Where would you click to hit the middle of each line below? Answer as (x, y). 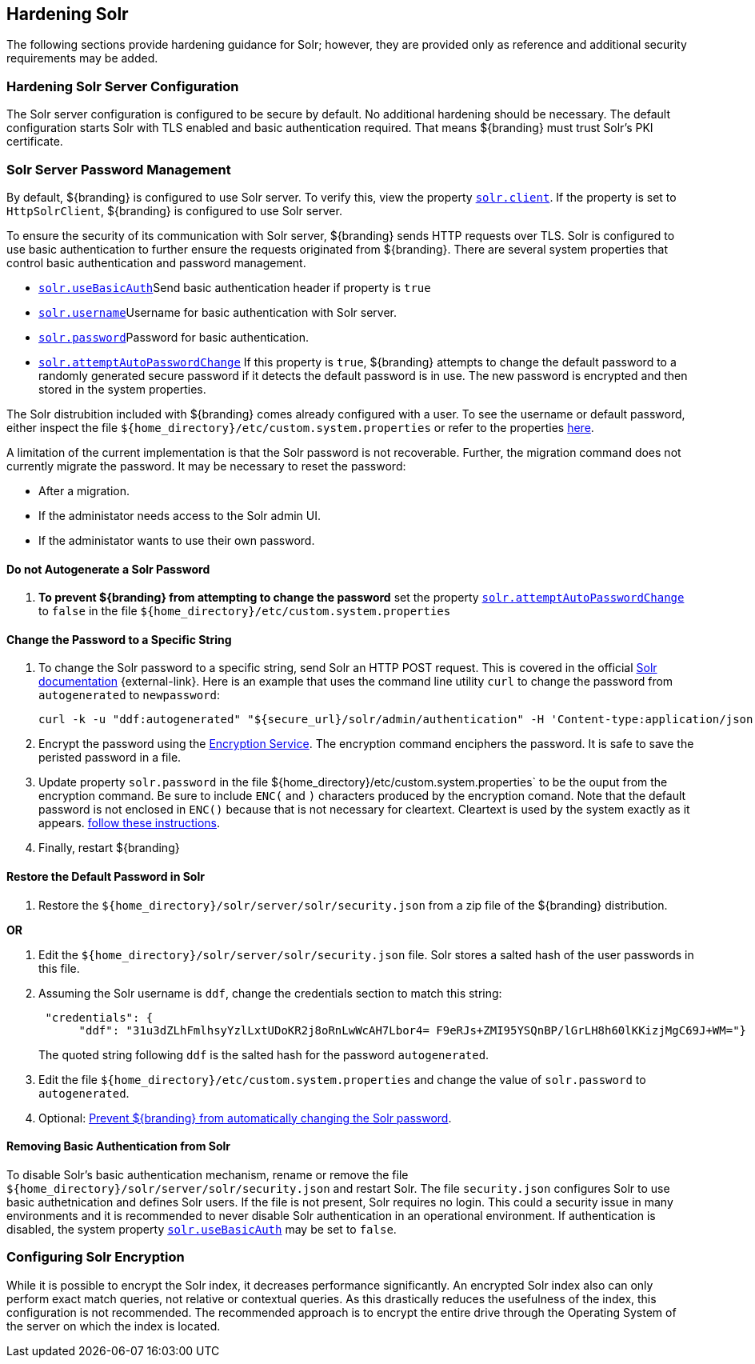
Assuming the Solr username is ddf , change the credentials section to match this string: (270, 993)
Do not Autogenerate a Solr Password (108, 569)
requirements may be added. (82, 58)
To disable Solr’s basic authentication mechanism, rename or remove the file (208, 1174)
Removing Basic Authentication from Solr (119, 1146)
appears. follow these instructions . (130, 823)
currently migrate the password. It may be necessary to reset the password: (206, 466)
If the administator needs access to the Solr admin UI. (180, 515)
